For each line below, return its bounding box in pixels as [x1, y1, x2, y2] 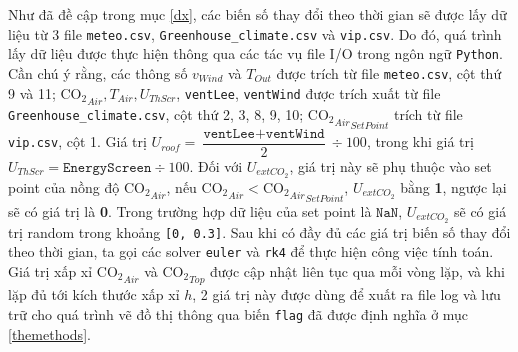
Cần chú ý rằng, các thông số [8, 62, 188, 83]
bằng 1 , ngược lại [400, 176, 507, 197]
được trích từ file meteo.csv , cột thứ [276, 62, 502, 83]
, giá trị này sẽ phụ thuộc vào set [289, 155, 492, 176]
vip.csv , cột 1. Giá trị [8, 131, 147, 152]
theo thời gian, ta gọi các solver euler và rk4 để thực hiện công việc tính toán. [8, 241, 494, 262]
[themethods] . [8, 323, 91, 344]
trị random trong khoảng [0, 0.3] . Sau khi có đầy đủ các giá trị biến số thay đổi [8, 221, 511, 242]
